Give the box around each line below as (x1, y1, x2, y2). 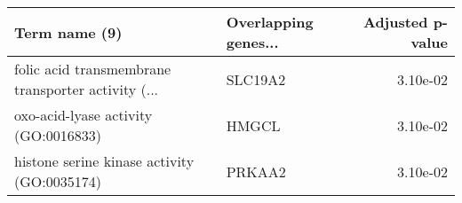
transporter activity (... (14, 79, 159, 99)
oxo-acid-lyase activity (14, 105, 153, 125)
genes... (226, 32, 279, 52)
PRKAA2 (226, 160, 286, 182)
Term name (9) (14, 21, 123, 43)
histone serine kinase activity (14, 151, 195, 171)
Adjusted (362, 12, 428, 32)
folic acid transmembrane (14, 59, 171, 79)
